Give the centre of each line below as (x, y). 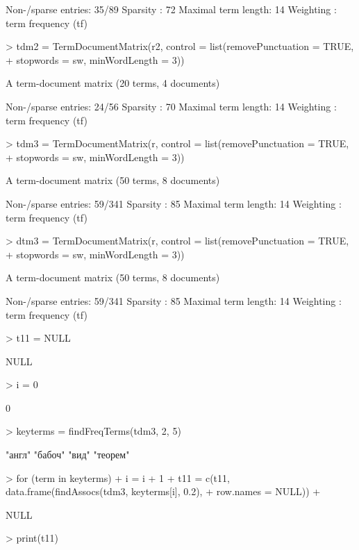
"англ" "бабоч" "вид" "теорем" (68, 455)
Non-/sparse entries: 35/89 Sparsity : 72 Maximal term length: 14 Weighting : (171, 9)
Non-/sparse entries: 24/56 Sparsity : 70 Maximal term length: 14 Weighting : (171, 106)
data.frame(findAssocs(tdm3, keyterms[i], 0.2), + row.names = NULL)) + (163, 491)
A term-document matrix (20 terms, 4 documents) (113, 83)
